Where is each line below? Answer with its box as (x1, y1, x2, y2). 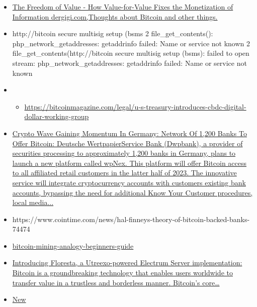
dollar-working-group (24, 111, 89, 122)
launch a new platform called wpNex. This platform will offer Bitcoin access (12, 157, 247, 168)
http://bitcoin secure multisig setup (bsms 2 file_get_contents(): (12, 28, 213, 39)
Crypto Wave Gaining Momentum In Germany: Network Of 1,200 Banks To (12, 128, 247, 138)
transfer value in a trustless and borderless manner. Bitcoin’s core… (12, 277, 220, 287)
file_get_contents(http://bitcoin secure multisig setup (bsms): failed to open (12, 48, 249, 58)
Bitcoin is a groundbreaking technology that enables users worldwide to (12, 267, 233, 278)
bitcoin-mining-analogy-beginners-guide (12, 240, 134, 251)
